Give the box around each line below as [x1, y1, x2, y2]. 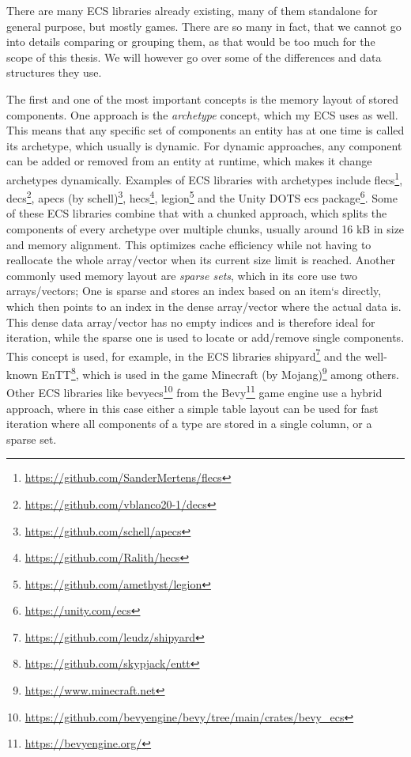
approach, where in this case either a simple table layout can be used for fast [6, 399, 379, 416]
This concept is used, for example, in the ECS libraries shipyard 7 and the [6, 345, 361, 364]
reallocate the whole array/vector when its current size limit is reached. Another [6, 252, 396, 268]
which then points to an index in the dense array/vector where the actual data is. [6, 298, 402, 314]
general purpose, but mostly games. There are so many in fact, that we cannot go [6, 17, 402, 34]
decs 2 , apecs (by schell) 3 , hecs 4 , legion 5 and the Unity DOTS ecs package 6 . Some [6, 187, 398, 206]
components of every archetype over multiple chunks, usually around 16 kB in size [6, 221, 405, 237]
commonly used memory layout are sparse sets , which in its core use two [6, 267, 358, 283]
